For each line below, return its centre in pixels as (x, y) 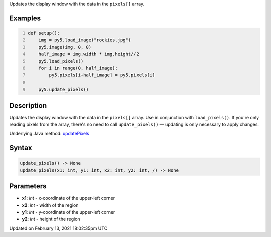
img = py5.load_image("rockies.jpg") (85, 40)
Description (28, 105)
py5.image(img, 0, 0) (65, 47)
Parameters (28, 186)
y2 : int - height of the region (51, 219)
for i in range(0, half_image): (78, 68)
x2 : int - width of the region (50, 205)
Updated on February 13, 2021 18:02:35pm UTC (58, 228)
